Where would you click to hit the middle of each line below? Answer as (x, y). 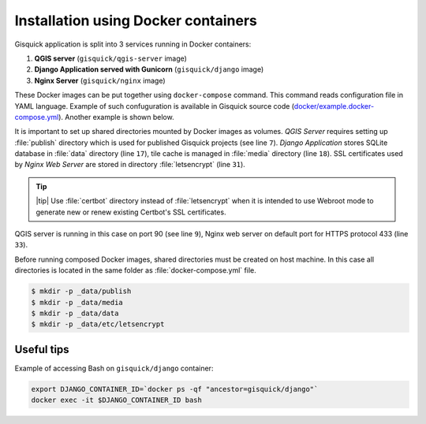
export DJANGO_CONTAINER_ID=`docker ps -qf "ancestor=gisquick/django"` (175, 389)
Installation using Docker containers (136, 20)
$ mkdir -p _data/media (77, 302)
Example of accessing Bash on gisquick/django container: (114, 368)
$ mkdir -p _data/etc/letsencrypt (98, 324)
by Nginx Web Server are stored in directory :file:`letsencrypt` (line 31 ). (130, 165)
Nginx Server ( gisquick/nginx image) (100, 80)
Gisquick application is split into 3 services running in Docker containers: (133, 44)
